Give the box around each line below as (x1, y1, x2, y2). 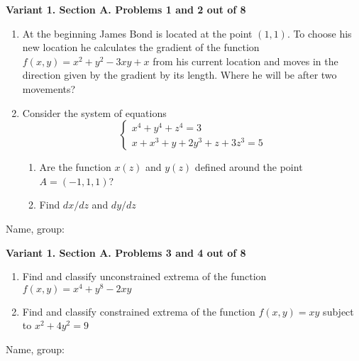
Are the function (39, 160, 111, 174)
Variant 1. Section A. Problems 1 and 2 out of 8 (6, 2, 246, 16)
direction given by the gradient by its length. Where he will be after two (22, 67, 337, 82)
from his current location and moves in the (153, 53, 338, 68)
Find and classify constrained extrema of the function (22, 304, 255, 318)
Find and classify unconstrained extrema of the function (22, 269, 267, 284)
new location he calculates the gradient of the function (22, 40, 260, 55)
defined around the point (194, 160, 303, 174)
